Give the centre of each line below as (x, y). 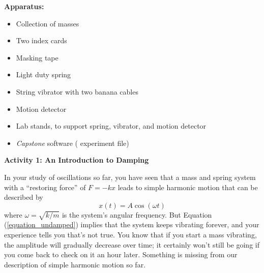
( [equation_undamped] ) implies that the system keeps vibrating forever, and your (132, 224)
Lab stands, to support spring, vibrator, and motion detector (111, 126)
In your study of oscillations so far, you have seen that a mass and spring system (130, 177)
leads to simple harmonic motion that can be (188, 187)
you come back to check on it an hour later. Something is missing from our (121, 254)
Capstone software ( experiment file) (72, 143)
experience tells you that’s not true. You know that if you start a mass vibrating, (130, 235)
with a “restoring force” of (45, 187)
